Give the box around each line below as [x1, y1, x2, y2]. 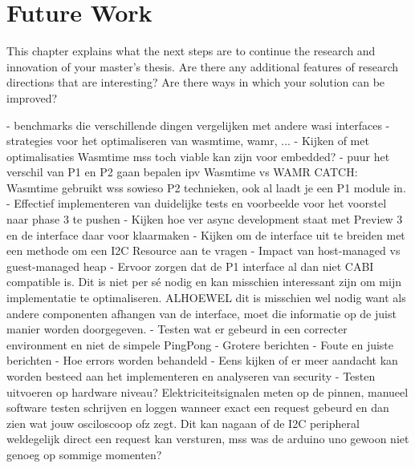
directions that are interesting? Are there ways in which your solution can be [6, 74, 385, 91]
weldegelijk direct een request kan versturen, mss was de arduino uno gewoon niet [6, 430, 409, 447]
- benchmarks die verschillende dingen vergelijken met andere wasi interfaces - [6, 116, 390, 133]
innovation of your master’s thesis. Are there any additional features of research [6, 58, 399, 75]
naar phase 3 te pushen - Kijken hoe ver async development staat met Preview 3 [6, 211, 403, 228]
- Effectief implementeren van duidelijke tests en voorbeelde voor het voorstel [6, 195, 387, 212]
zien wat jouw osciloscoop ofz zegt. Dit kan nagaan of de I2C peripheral [6, 414, 360, 431]
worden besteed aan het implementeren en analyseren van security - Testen [6, 368, 376, 384]
